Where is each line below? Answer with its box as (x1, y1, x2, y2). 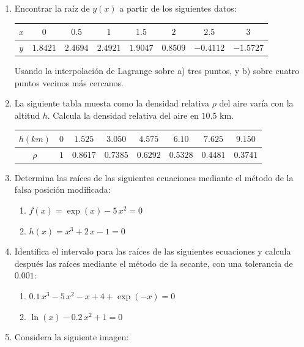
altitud (14, 108, 40, 121)
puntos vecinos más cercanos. (14, 76, 124, 89)
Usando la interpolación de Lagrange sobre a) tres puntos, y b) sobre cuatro (14, 64, 300, 77)
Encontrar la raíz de (14, 2, 90, 14)
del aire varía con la (219, 97, 294, 110)
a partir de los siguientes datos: (119, 2, 237, 14)
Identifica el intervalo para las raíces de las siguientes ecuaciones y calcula (14, 245, 291, 258)
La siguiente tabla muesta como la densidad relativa (14, 97, 209, 110)
